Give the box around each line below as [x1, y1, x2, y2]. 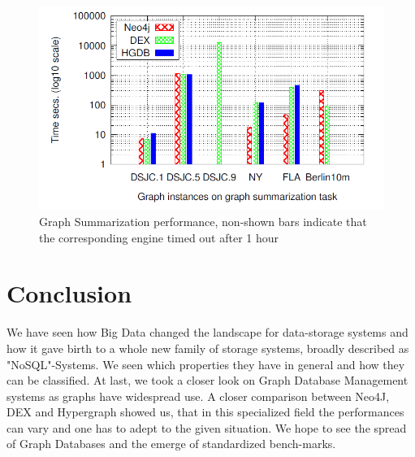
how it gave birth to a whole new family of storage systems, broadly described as [6, 339, 409, 356]
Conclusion [6, 276, 132, 310]
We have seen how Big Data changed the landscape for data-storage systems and [6, 324, 409, 341]
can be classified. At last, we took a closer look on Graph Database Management [6, 372, 409, 389]
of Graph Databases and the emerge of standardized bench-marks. [6, 435, 336, 452]
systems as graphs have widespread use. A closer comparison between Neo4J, [6, 387, 390, 404]
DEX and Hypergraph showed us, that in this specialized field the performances [6, 403, 404, 420]
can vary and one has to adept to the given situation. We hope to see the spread [6, 419, 407, 436]
